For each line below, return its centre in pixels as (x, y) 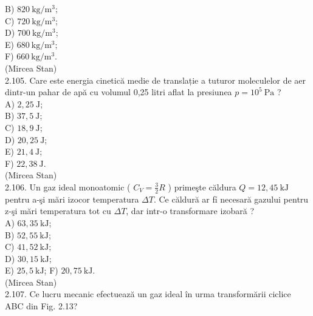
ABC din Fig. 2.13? (41, 306)
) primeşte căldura (202, 187)
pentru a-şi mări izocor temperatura (72, 199)
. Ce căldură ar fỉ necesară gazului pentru (231, 199)
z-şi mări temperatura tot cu (58, 211)
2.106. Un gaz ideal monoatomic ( (68, 187)
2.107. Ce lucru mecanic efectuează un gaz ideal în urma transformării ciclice (148, 294)
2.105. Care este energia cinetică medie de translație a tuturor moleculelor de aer (156, 80)
